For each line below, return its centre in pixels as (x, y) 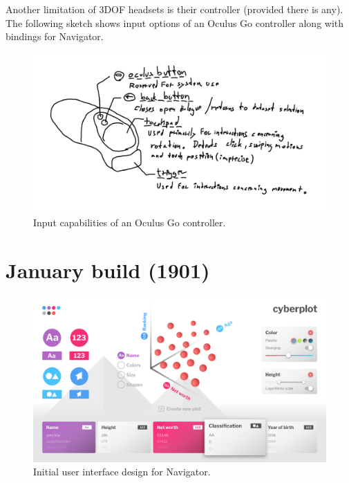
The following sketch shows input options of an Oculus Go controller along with (175, 22)
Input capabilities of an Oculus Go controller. (130, 222)
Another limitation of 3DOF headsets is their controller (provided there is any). (174, 9)
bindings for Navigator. (55, 36)
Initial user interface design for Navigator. (122, 472)
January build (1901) (108, 270)
